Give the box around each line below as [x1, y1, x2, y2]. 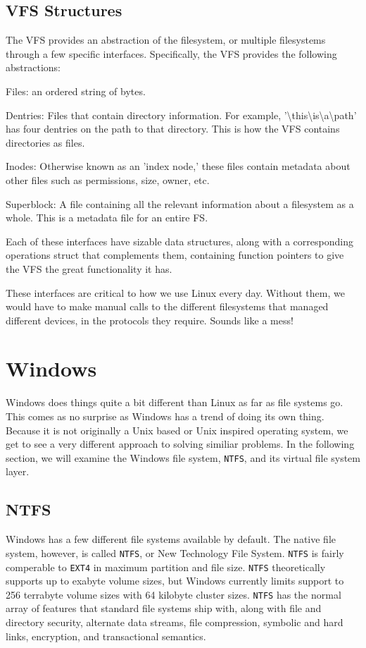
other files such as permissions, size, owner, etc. [6, 172, 210, 187]
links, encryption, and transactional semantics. [6, 628, 206, 643]
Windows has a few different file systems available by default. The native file [6, 532, 336, 546]
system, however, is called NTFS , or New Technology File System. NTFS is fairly [6, 545, 344, 560]
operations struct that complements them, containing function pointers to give [6, 247, 344, 262]
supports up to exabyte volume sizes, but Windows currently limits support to [6, 573, 344, 588]
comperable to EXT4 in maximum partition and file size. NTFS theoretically [6, 559, 326, 574]
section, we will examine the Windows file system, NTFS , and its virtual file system [6, 450, 361, 465]
